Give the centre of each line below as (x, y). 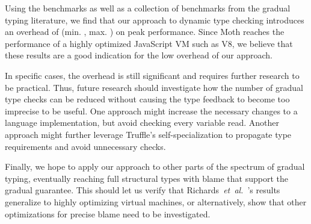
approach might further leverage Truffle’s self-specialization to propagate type (148, 134)
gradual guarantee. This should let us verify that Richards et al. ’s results (143, 190)
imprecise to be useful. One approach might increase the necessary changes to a (151, 110)
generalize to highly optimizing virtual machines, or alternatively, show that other (156, 201)
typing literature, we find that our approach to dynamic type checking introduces (155, 20)
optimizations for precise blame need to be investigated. (108, 213)
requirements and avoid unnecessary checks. (85, 146)
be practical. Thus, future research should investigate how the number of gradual (154, 87)
